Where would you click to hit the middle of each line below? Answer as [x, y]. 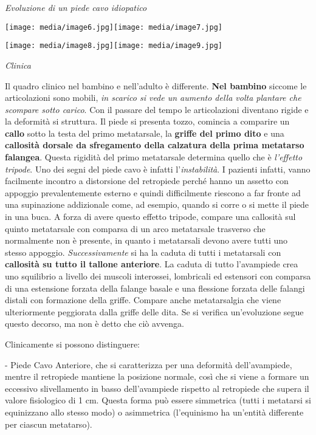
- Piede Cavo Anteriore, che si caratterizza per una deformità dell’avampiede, [149, 364]
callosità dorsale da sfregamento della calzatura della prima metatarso [155, 145]
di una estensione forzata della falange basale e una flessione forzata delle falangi [155, 288]
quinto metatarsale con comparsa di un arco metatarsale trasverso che [135, 228]
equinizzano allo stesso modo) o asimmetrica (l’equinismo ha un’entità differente [154, 412]
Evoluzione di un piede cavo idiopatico [76, 7]
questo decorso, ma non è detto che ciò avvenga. [94, 324]
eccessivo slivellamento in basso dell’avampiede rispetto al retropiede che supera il [157, 388]
